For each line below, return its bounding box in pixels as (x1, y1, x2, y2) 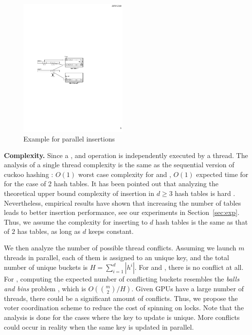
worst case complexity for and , (78, 169, 171, 179)
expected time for (196, 169, 249, 179)
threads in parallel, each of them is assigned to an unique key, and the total (4, 252, 229, 262)
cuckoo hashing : (4, 169, 54, 179)
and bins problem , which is (4, 283, 86, 293)
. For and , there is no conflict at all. (134, 262, 244, 272)
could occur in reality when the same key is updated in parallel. (4, 321, 194, 332)
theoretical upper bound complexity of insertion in (4, 188, 155, 198)
